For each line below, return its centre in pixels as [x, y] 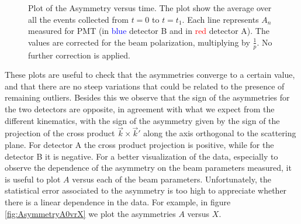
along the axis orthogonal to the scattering [220, 133]
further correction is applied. [79, 55]
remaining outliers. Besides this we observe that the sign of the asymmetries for [147, 97]
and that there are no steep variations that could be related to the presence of [145, 86]
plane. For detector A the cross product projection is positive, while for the [139, 144]
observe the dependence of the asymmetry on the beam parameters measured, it [148, 168]
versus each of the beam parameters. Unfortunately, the [172, 179]
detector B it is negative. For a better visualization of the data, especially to [141, 156]
